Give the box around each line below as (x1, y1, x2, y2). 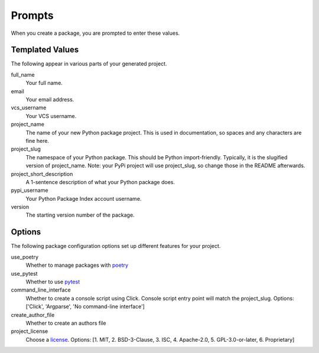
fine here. (25, 137, 50, 144)
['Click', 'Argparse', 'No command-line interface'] (25, 303, 145, 310)
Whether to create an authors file (25, 319, 106, 326)
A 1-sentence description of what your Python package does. (25, 178, 175, 185)
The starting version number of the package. (25, 211, 135, 218)
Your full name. (25, 80, 63, 87)
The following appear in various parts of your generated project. (11, 60, 167, 67)
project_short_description (11, 170, 73, 177)
